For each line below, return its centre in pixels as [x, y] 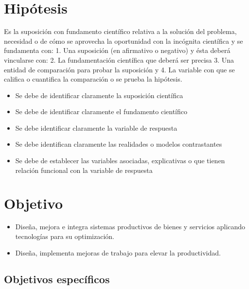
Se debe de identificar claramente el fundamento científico [101, 111]
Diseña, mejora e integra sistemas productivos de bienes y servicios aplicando [130, 227]
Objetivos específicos [57, 279]
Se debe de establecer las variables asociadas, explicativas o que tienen [120, 161]
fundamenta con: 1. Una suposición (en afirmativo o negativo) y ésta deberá [117, 50]
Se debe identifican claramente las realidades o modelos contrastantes [119, 144]
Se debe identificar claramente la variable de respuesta [96, 127]
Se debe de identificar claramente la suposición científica [99, 95]
